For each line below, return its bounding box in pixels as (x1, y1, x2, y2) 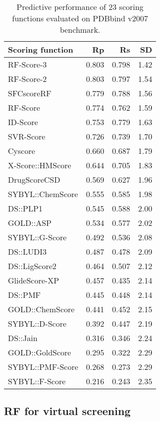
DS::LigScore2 (8, 260, 56, 272)
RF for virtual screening (4, 403, 131, 419)
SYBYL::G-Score (8, 231, 67, 243)
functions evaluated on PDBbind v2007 (12, 12, 148, 24)
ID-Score (8, 116, 38, 128)
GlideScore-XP (8, 275, 59, 286)
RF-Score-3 (8, 59, 47, 70)
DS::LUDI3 (8, 246, 47, 257)
